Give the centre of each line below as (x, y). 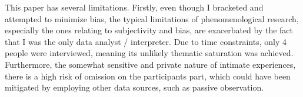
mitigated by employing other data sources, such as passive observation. (134, 87)
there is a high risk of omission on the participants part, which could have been (148, 76)
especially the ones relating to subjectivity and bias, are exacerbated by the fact (149, 30)
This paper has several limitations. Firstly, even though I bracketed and (134, 7)
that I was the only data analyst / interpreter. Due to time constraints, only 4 (146, 41)
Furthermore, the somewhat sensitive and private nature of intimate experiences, (150, 64)
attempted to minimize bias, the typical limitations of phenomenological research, (152, 18)
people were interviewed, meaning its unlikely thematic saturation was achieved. (149, 53)
